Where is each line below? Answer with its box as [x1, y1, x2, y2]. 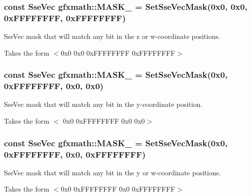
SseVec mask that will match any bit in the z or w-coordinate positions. [4, 31, 220, 41]
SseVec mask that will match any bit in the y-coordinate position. [4, 99, 203, 109]
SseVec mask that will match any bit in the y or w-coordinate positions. [4, 167, 221, 177]
